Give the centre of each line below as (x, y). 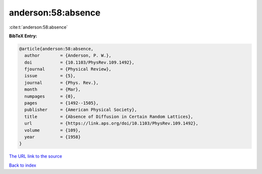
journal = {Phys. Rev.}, (62, 83)
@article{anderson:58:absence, (57, 49)
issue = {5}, (50, 76)
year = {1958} (53, 137)
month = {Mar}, (53, 89)
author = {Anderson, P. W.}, (68, 55)
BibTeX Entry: (23, 36)
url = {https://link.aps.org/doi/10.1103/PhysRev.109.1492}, (111, 123)
